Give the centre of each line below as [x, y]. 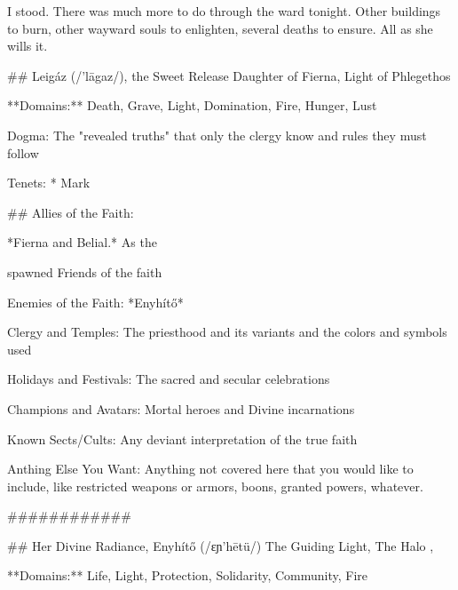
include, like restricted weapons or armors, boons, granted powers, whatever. [215, 486]
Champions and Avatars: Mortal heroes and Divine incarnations [181, 408]
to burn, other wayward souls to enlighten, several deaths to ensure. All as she [220, 28]
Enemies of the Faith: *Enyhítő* [95, 302]
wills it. [28, 46]
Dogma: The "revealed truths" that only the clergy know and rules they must [217, 135]
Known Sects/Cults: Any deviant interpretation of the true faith [182, 439]
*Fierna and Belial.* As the [82, 242]
